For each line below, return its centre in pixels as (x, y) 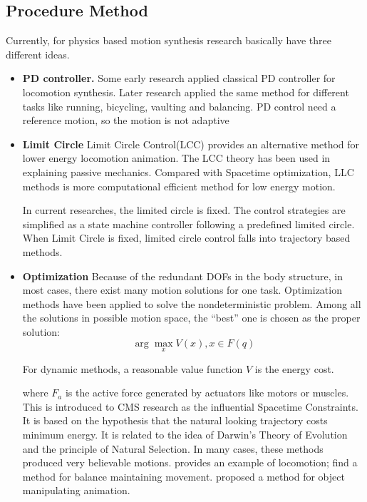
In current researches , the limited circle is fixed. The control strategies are (184, 210)
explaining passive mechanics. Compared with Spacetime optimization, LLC (188, 171)
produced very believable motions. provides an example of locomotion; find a (190, 462)
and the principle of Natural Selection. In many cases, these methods (173, 448)
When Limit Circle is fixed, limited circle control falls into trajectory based (186, 238)
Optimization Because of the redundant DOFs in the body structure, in (182, 276)
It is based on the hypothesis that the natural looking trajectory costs (175, 420)
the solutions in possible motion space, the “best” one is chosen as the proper (191, 318)
